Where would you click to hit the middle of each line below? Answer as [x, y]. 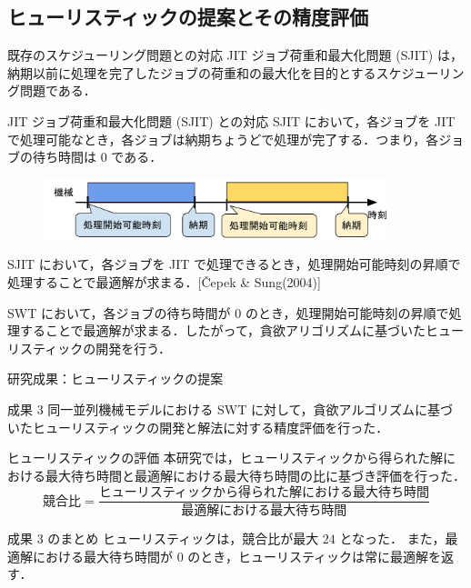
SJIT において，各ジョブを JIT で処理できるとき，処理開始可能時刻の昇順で [234, 264]
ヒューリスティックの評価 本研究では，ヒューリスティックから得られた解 [225, 458]
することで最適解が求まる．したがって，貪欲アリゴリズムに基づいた [222, 330]
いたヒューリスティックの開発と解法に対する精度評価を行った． [198, 427]
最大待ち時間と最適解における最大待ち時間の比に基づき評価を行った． [255, 475]
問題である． [58, 90]
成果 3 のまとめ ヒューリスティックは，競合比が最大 [163, 538]
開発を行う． [134, 348]
